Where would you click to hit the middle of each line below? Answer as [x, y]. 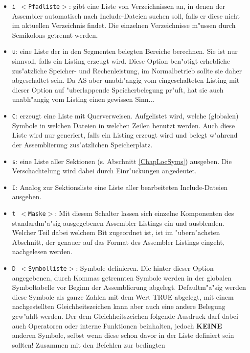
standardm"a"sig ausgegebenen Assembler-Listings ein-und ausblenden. [118, 223]
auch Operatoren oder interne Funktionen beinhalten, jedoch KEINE [117, 325]
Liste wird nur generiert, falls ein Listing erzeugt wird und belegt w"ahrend [125, 135]
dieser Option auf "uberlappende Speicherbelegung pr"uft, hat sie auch [118, 89]
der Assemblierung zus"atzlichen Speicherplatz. [82, 144]
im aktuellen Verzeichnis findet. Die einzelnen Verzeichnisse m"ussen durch [124, 25]
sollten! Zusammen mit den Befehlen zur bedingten [89, 344]
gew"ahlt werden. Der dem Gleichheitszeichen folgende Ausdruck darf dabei [125, 316]
